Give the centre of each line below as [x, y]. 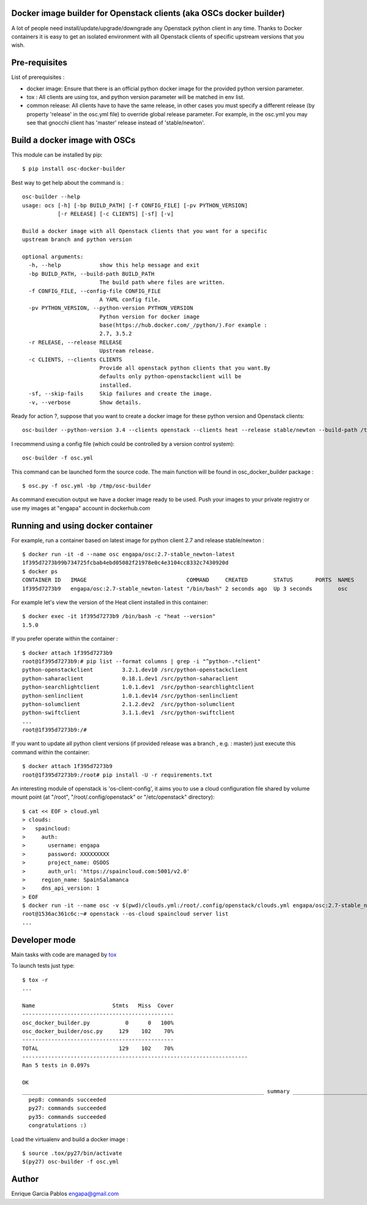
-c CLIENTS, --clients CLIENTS [75, 359]
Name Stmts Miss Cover [98, 1005]
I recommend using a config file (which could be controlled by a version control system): [123, 444]
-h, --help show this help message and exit [114, 265]
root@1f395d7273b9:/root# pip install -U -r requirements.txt [117, 775]
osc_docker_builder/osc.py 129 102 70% [98, 1031]
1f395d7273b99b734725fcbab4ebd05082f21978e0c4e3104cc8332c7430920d [125, 563]
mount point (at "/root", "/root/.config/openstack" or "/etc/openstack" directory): [113, 797]
